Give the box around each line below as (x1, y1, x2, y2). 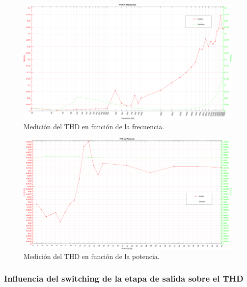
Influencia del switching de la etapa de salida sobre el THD (4, 272, 244, 284)
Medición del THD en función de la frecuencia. (24, 121, 165, 131)
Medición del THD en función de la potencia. (24, 251, 160, 261)
